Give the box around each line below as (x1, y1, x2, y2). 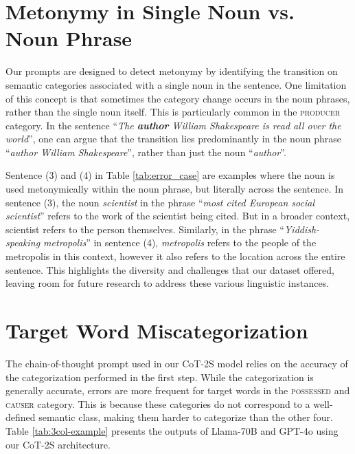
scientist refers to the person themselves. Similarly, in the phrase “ (5, 221, 284, 236)
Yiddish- (284, 221, 320, 236)
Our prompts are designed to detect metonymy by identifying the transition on (5, 64, 338, 78)
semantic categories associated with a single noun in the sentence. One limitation (5, 77, 347, 91)
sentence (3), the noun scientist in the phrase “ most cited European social (5, 195, 314, 209)
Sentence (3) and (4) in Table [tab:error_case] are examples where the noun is (5, 168, 335, 182)
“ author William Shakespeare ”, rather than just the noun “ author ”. (5, 144, 286, 159)
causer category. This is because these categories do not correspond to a (5, 396, 310, 411)
